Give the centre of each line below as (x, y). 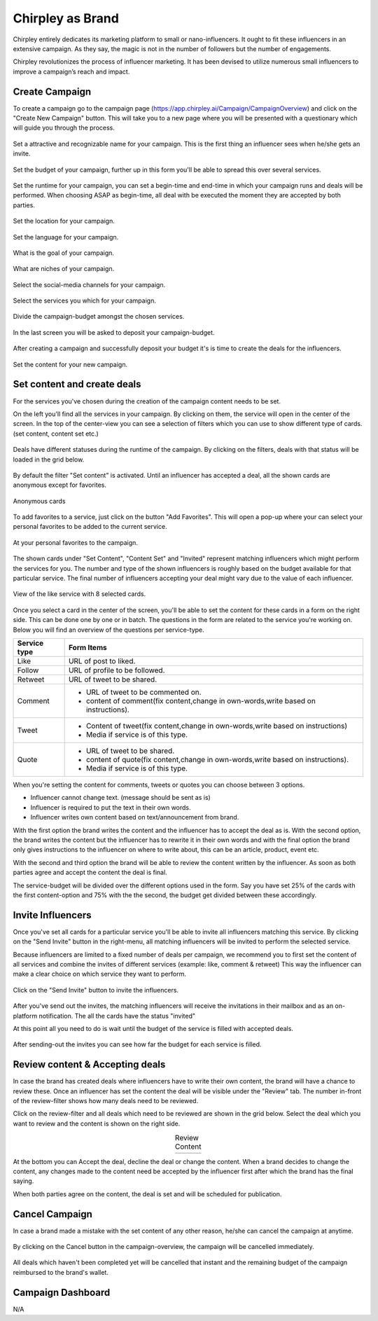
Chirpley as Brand (66, 18)
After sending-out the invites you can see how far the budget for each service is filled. (137, 1044)
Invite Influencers (52, 915)
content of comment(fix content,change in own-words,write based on (201, 700)
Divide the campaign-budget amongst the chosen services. (99, 317)
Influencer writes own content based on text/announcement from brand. (135, 817)
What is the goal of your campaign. (64, 253)
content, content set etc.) (62, 434)
